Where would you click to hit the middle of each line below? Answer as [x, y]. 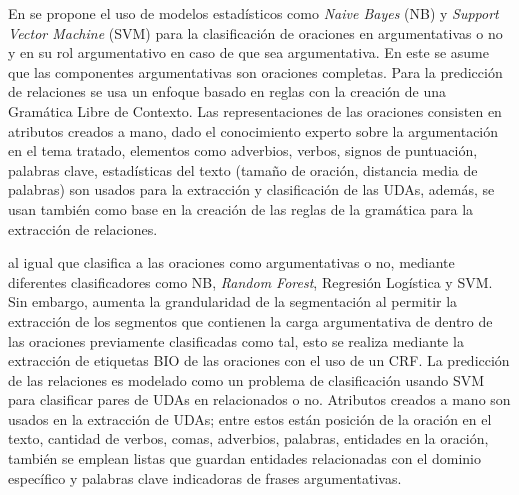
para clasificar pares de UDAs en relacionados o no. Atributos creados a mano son [259, 399]
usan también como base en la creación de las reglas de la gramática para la [241, 208]
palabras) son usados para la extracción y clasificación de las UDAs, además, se [251, 189]
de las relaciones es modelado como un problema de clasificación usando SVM [246, 379]
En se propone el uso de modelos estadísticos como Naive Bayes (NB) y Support [253, 13]
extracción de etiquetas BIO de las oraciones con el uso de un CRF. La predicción [259, 360]
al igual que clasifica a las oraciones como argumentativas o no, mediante [231, 262]
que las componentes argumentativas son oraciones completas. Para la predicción [255, 71]
